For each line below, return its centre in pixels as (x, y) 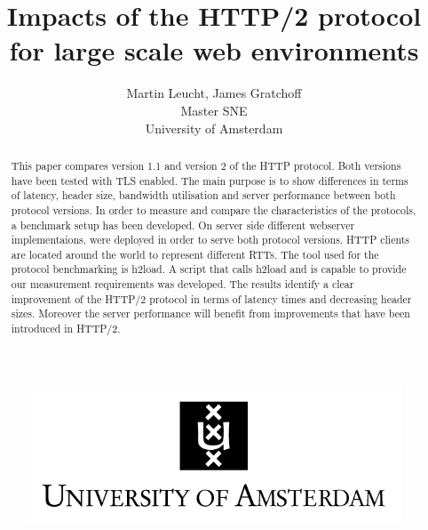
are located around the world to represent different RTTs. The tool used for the (195, 254)
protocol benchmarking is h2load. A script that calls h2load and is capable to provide (209, 269)
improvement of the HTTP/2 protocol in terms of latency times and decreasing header (211, 298)
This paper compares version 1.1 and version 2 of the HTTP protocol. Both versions (206, 165)
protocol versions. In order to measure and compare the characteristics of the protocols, (214, 209)
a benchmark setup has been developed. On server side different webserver (183, 225)
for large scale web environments (214, 50)
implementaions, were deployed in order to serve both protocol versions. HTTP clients (210, 240)
